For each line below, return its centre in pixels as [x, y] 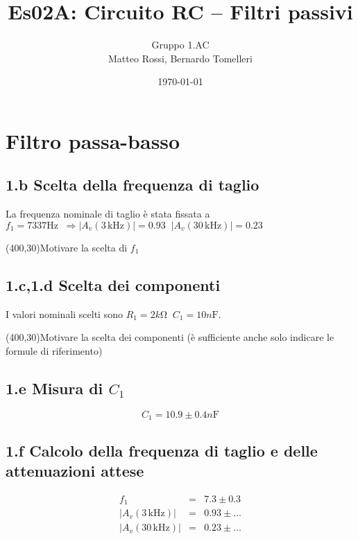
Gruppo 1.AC [180, 45]
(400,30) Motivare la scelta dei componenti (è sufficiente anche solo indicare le [170, 337]
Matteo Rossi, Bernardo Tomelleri [180, 58]
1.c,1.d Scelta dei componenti [113, 284]
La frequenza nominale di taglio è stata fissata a [108, 214]
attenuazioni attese [75, 470]
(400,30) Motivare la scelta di [67, 247]
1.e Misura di [54, 388]
